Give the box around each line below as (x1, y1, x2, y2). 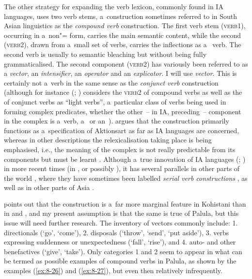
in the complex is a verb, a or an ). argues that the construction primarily (4, 116, 229, 126)
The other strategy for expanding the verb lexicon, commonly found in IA (4, 1, 223, 11)
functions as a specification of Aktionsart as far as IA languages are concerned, (4, 125, 239, 135)
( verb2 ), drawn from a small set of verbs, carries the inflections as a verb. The (4, 39, 241, 50)
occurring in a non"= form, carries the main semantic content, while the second (4, 30, 241, 40)
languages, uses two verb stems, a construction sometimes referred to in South (4, 11, 237, 21)
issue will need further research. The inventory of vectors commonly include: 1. (4, 218, 238, 228)
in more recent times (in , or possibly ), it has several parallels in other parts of (4, 163, 240, 174)
